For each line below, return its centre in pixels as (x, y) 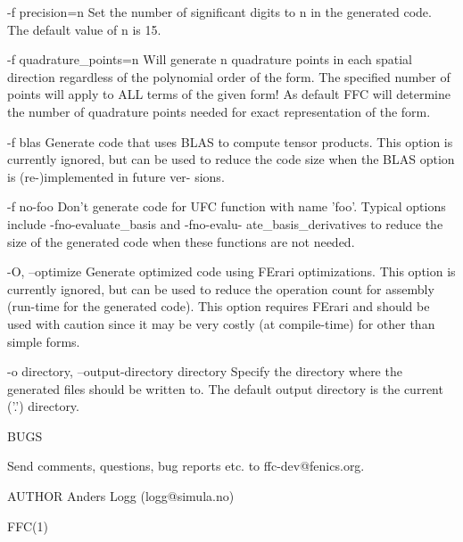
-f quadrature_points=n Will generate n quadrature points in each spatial (210, 59)
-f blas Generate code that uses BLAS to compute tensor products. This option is (230, 141)
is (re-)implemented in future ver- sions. (116, 176)
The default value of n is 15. (84, 29)
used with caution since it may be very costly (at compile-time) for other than (221, 323)
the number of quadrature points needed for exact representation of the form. (219, 111)
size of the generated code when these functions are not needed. (181, 241)
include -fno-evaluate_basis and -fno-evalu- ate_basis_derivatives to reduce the (225, 223)
